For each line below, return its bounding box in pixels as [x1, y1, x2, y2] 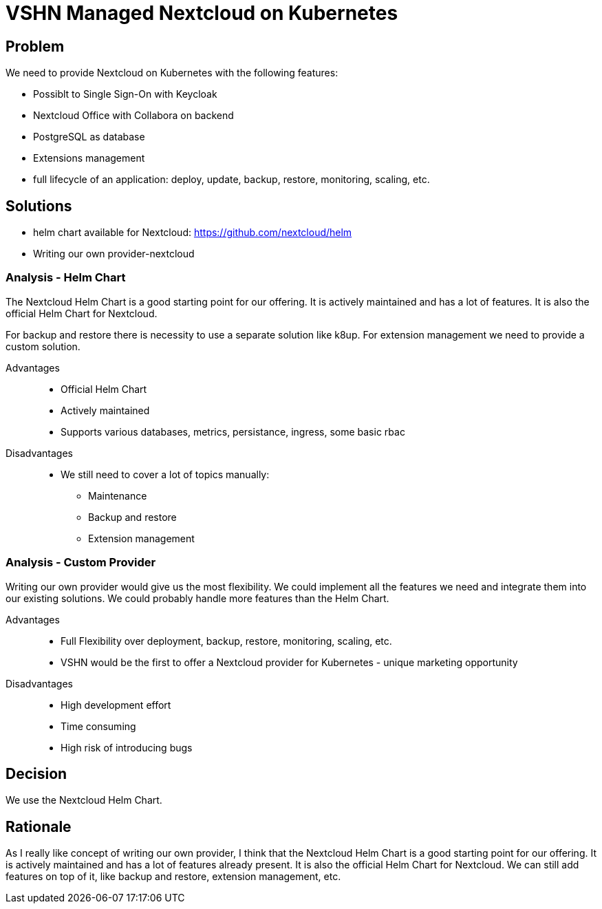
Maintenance [88, 489, 147, 502]
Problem [6, 37, 65, 55]
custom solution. [6, 340, 80, 352]
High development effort [61, 698, 171, 711]
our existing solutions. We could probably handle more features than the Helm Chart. [6, 592, 389, 604]
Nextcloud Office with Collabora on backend [33, 109, 234, 122]
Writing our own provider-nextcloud [33, 248, 195, 260]
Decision [6, 764, 67, 782]
